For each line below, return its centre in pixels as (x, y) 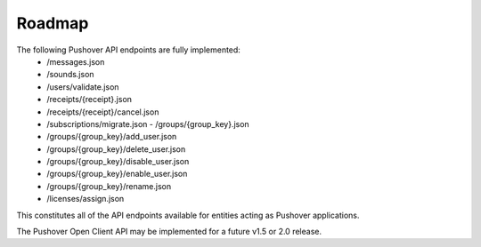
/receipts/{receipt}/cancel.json (103, 112)
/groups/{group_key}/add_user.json (112, 137)
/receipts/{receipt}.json (90, 100)
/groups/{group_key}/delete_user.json (116, 149)
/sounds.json (70, 75)
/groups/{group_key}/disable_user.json (118, 162)
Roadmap (53, 23)
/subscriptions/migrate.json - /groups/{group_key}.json (148, 123)
